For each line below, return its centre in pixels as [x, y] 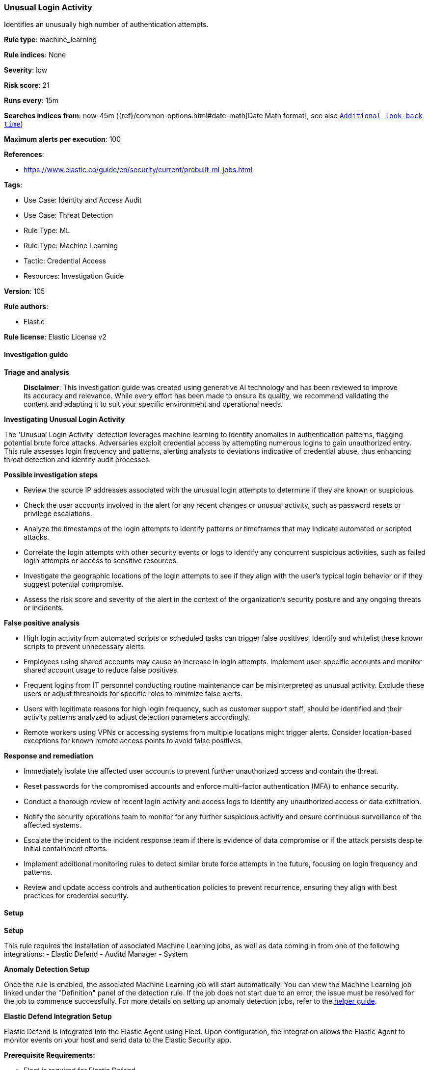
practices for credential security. [76, 895]
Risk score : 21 [27, 85]
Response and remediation [49, 756]
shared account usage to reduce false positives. [101, 670]
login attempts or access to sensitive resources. [101, 560]
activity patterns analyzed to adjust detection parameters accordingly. [137, 717]
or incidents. [44, 607]
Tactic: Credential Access [65, 261]
